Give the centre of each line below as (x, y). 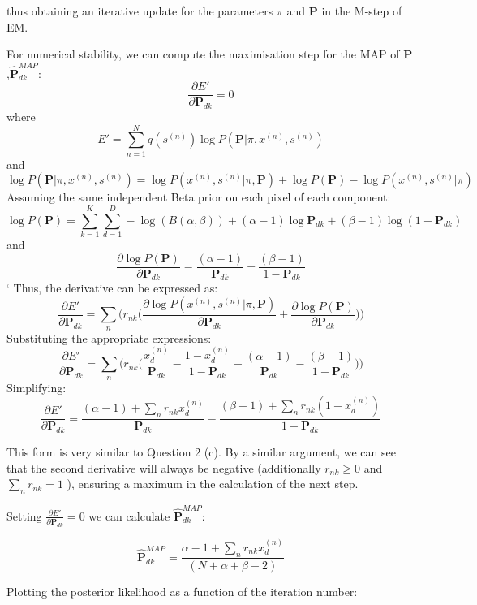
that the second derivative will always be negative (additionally (164, 467)
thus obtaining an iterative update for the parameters (140, 11)
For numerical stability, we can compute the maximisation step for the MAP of (203, 54)
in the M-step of (362, 11)
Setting (24, 515)
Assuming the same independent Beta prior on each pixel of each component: (199, 197)
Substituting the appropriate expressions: (109, 337)
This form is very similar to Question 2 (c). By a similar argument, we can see (201, 451)
